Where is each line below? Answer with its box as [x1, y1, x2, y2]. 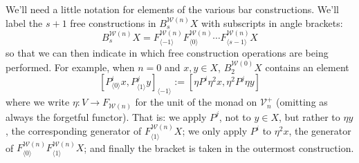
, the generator [288, 124, 351, 138]
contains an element [265, 59, 349, 74]
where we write [6, 95, 70, 109]
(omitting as [276, 95, 328, 109]
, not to [219, 109, 251, 124]
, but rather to [278, 109, 340, 124]
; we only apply [182, 124, 248, 138]
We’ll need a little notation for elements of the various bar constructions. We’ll [6, 2, 339, 16]
